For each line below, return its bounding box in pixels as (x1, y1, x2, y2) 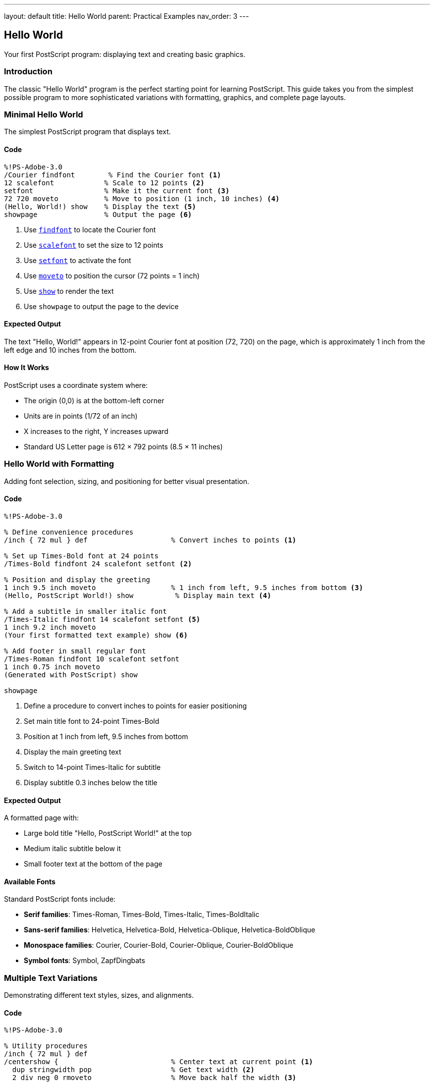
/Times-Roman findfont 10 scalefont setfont (4, 654, 180, 663)
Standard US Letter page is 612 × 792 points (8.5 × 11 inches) (24, 442, 223, 451)
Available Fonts (4, 877, 55, 886)
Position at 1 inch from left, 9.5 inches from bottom (24, 732, 188, 741)
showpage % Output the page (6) (4, 210, 192, 218)
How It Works (4, 363, 49, 372)
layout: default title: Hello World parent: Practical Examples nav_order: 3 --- (4, 12, 249, 20)
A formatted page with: (4, 813, 79, 822)
